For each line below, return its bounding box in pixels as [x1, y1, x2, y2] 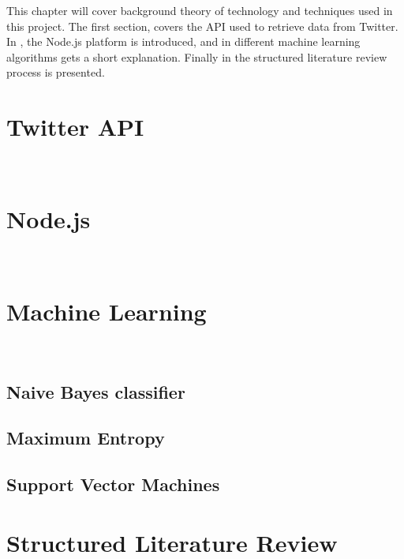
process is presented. [6, 64, 105, 81]
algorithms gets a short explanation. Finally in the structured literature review [6, 48, 387, 65]
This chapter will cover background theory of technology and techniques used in [6, 2, 393, 18]
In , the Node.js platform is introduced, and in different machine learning [6, 33, 361, 50]
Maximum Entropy [6, 426, 165, 450]
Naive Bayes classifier [6, 379, 185, 403]
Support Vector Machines [6, 472, 220, 497]
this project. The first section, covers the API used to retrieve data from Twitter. [6, 17, 398, 34]
